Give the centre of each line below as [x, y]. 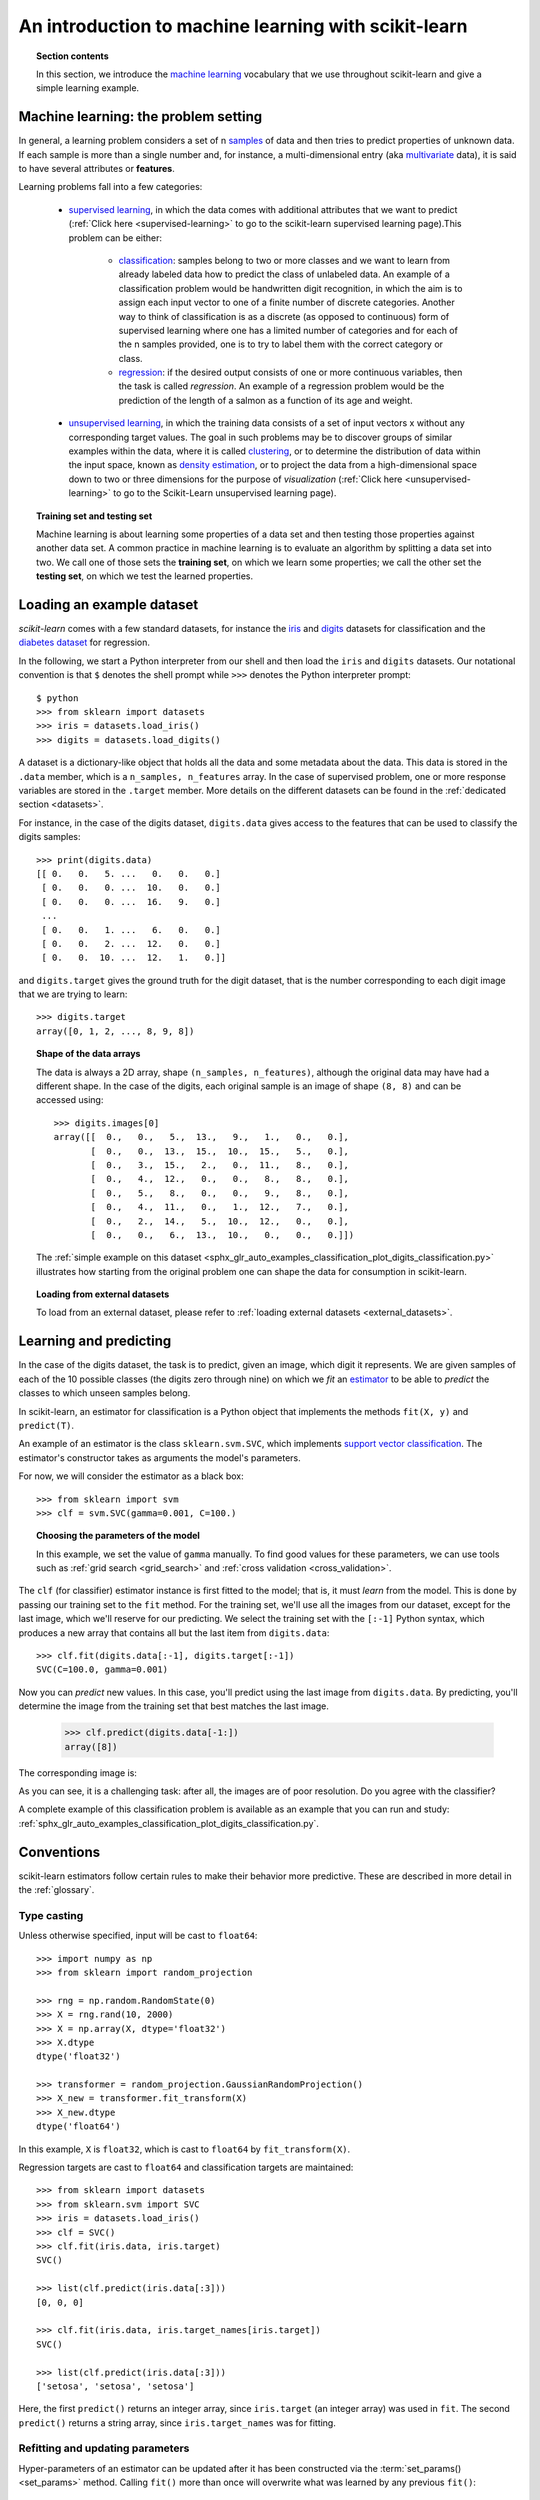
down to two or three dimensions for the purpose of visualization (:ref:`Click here [235, 479]
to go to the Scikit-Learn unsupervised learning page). [225, 493]
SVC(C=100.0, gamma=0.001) [102, 1669]
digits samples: [49, 837]
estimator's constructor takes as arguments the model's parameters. [159, 1457]
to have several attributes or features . [96, 169]
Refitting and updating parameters [104, 2448]
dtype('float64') [78, 2126]
